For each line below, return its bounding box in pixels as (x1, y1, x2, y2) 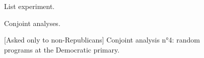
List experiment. (4, 1, 55, 11)
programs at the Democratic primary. (4, 44, 120, 54)
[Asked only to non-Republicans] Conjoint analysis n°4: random (4, 34, 200, 45)
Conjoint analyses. (4, 17, 60, 28)
